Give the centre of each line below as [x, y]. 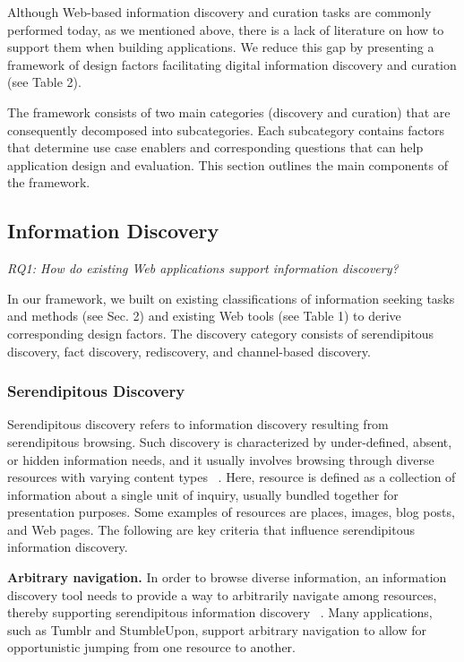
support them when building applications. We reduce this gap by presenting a [221, 47]
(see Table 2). [44, 82]
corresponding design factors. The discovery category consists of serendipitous [221, 333]
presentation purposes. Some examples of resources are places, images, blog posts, [231, 512]
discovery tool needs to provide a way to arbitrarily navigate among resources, [222, 594]
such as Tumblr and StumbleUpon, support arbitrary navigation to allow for [217, 629]
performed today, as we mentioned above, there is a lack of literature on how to [226, 29]
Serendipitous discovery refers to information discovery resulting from [198, 424]
